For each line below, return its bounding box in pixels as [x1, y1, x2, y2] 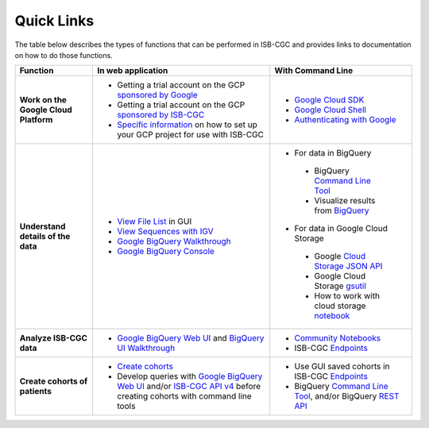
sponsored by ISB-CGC [117, 110, 205, 121]
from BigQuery [314, 205, 369, 216]
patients [19, 386, 52, 397]
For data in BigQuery [294, 148, 372, 159]
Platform [19, 114, 53, 125]
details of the [19, 231, 71, 242]
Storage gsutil [314, 280, 367, 291]
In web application [97, 65, 168, 76]
